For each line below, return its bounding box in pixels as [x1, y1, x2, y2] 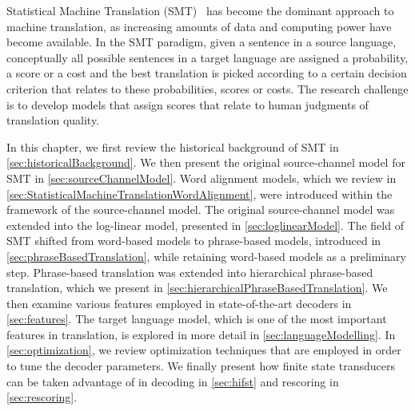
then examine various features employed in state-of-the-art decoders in [6, 294, 352, 311]
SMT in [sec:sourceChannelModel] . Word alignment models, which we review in [6, 169, 397, 186]
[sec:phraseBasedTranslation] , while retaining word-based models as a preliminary [6, 247, 406, 264]
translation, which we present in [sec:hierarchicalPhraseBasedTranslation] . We [6, 279, 388, 296]
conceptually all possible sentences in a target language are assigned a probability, [6, 49, 409, 65]
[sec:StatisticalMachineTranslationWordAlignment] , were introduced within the [6, 185, 393, 202]
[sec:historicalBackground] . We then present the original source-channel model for [6, 154, 405, 171]
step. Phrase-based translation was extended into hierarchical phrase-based [6, 263, 373, 280]
